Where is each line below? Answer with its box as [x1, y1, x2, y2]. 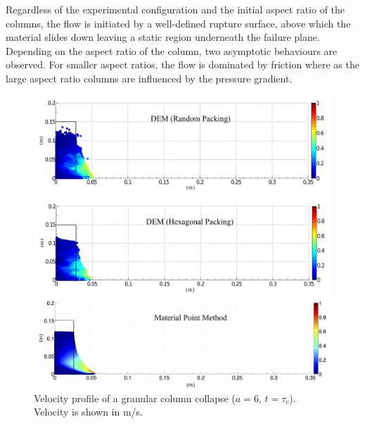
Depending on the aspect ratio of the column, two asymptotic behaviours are [6, 43, 338, 58]
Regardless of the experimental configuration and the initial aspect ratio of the [6, 2, 345, 16]
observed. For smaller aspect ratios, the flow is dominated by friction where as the [6, 57, 359, 72]
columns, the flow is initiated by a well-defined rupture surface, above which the [6, 15, 351, 30]
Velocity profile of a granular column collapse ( [34, 390, 236, 405]
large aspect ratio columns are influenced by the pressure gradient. [6, 70, 293, 85]
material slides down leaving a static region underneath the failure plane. [6, 30, 320, 44]
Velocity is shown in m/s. [34, 404, 143, 419]
